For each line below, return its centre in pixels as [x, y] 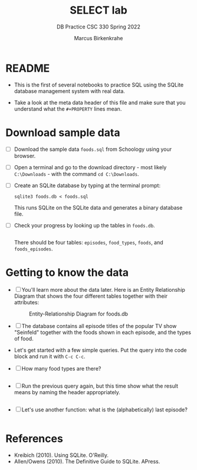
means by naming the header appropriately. [67, 392]
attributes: [27, 302]
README [28, 68]
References [34, 439]
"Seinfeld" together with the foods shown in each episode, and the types [102, 332]
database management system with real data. [69, 91]
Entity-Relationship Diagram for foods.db [78, 314]
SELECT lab [98, 10]
